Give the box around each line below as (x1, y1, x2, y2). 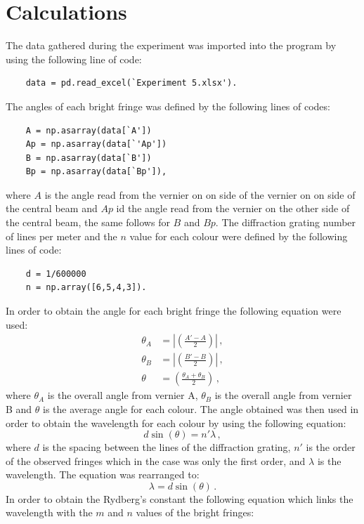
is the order (306, 440, 356, 454)
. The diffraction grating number (215, 215, 356, 230)
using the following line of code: (6, 51, 142, 66)
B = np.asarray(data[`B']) (25, 152, 152, 163)
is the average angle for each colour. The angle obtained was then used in (43, 401, 359, 416)
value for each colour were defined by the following (129, 228, 348, 243)
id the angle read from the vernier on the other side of (116, 201, 350, 216)
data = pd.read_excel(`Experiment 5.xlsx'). (25, 78, 238, 89)
